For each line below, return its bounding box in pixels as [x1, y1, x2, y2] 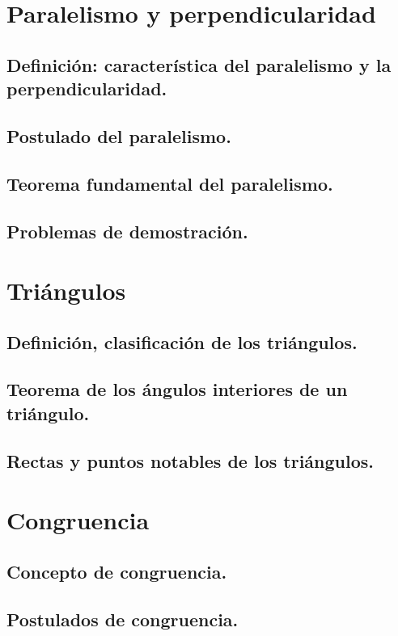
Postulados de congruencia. [6, 606, 239, 631]
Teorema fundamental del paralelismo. [6, 171, 333, 196]
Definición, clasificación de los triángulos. [6, 329, 358, 354]
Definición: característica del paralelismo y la [6, 52, 392, 77]
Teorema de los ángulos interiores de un [6, 377, 348, 402]
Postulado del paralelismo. [6, 123, 231, 148]
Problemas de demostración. [6, 218, 248, 243]
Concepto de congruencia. [6, 558, 227, 583]
